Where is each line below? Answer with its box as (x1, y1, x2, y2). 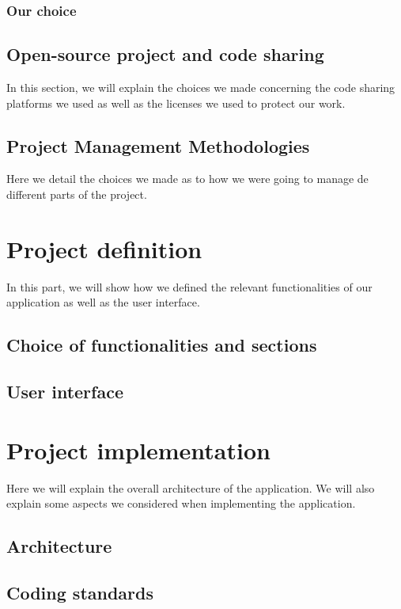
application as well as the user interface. (6, 294, 200, 310)
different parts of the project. (6, 186, 147, 203)
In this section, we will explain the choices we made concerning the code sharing (6, 79, 395, 96)
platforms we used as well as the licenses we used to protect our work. (6, 94, 346, 111)
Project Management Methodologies (6, 133, 310, 158)
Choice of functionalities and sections (6, 333, 317, 357)
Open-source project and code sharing (6, 42, 324, 67)
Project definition (6, 232, 202, 265)
